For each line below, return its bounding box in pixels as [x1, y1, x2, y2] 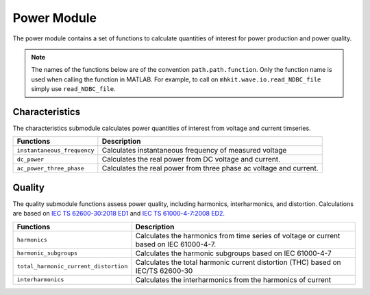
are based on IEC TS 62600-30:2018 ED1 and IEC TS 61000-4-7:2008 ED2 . [12, 209, 225, 218]
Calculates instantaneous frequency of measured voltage [101, 146, 287, 155]
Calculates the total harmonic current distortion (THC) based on [135, 257, 342, 267]
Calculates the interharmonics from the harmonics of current [135, 274, 332, 284]
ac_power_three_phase [16, 164, 85, 172]
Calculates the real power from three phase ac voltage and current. [101, 164, 319, 173]
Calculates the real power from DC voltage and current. [101, 155, 281, 164]
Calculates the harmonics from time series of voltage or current [135, 231, 341, 240]
